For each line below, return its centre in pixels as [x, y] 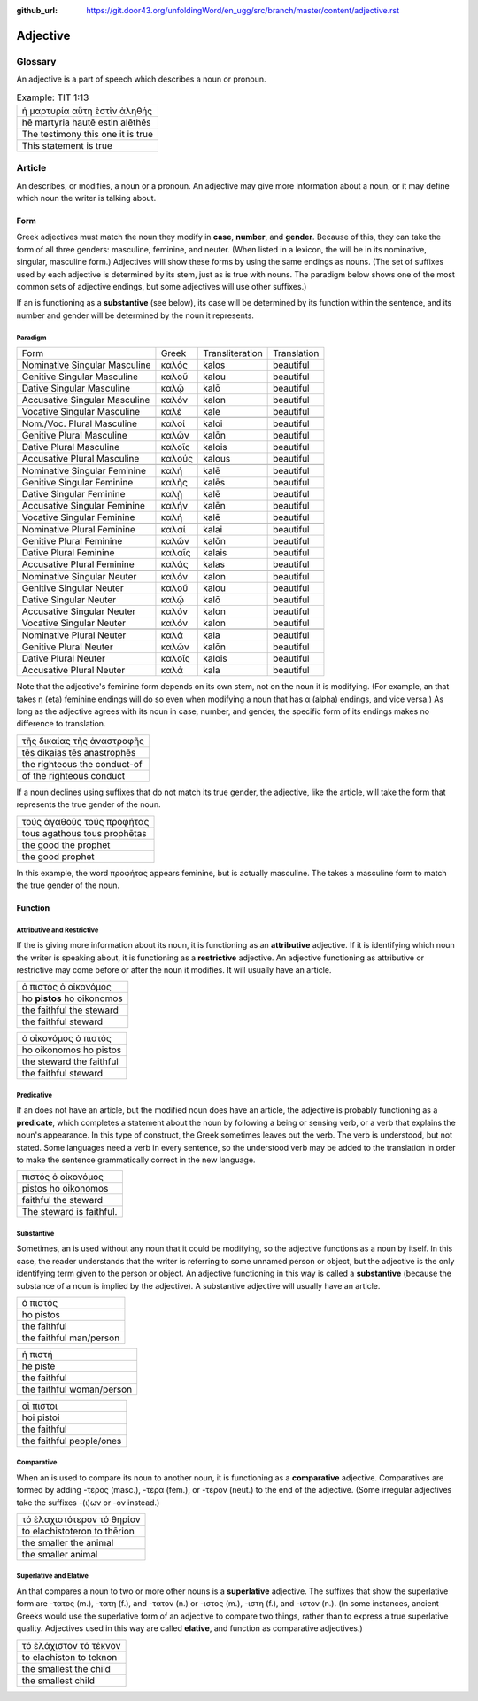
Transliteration [233, 353]
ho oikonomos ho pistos [72, 1050]
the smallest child [58, 1681]
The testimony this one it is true [88, 134]
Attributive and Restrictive [58, 930]
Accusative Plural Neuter [73, 671]
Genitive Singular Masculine [80, 377]
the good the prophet [66, 844]
